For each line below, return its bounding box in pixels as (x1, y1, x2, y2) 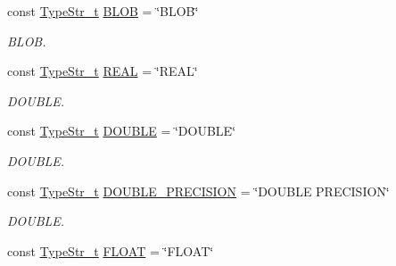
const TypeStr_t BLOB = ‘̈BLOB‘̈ (7, 2, 199, 20)
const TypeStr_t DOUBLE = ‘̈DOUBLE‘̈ (7, 121, 236, 140)
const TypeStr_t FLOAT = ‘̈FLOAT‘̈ (7, 241, 214, 260)
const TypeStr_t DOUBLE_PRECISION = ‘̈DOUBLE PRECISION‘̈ (7, 181, 390, 200)
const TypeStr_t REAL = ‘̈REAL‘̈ (7, 62, 198, 80)
